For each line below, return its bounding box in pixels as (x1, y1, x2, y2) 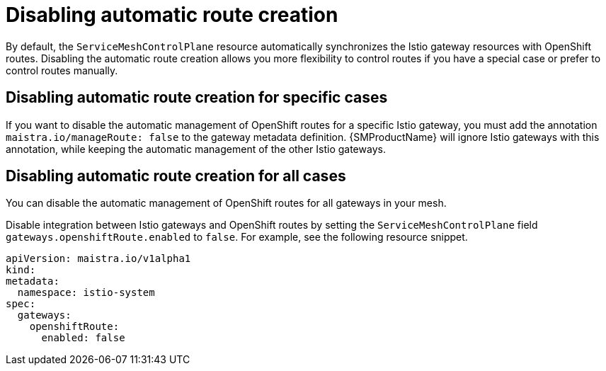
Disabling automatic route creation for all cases (6, 167, 346, 185)
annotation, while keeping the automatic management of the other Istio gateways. (6, 142, 386, 155)
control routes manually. (6, 64, 118, 76)
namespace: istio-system (17, 287, 155, 299)
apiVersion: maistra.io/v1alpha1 (6, 253, 191, 265)
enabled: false (41, 332, 125, 344)
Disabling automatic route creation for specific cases (6, 89, 388, 107)
